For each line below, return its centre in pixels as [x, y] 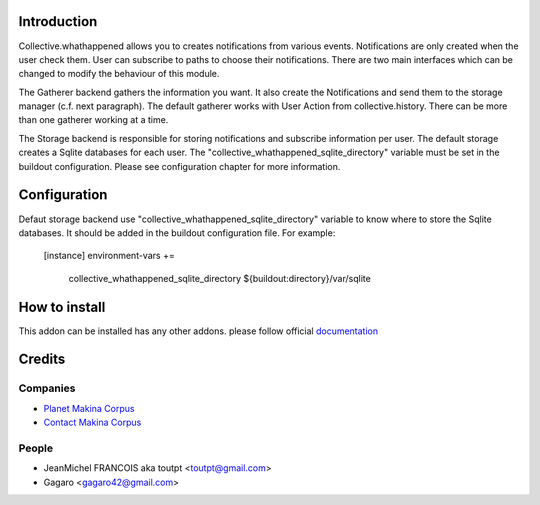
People [36, 448]
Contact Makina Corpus [92, 422]
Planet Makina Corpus [89, 408]
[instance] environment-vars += [109, 256]
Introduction [58, 21]
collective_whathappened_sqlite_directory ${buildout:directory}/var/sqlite [220, 278]
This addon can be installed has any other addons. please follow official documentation [198, 331]
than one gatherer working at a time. [93, 120]
